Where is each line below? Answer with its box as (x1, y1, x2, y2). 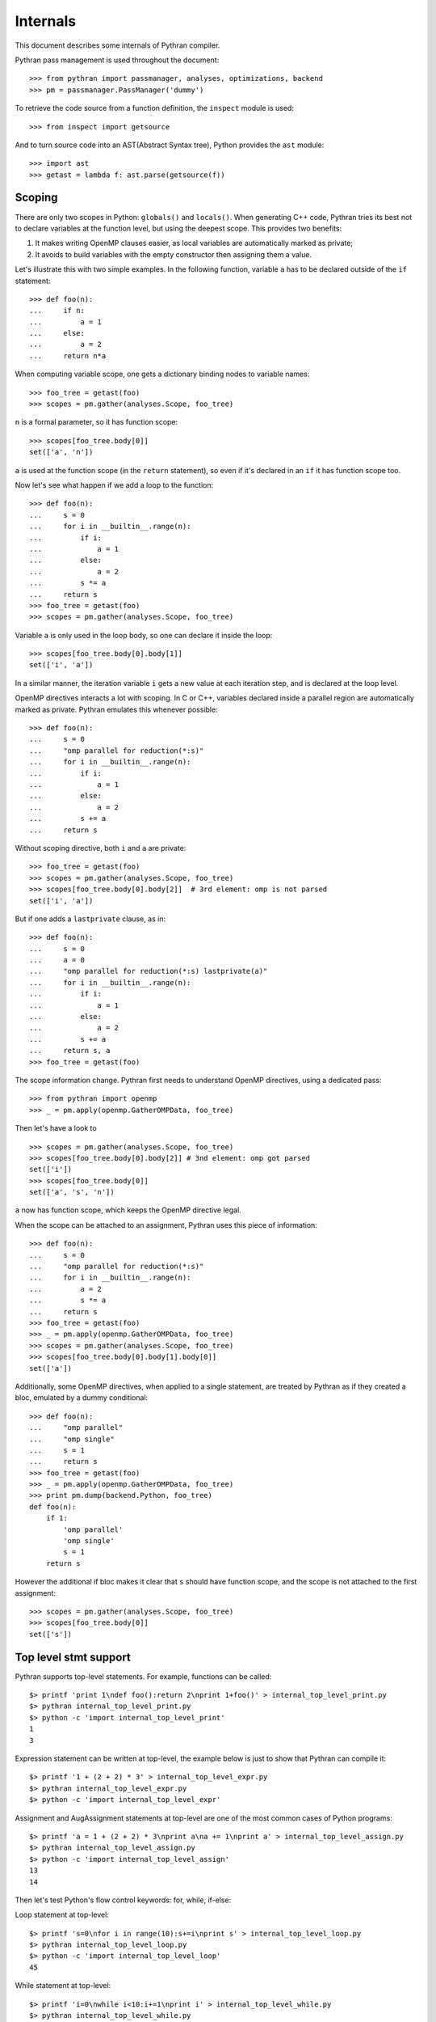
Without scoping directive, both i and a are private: (15, 843, 187, 852)
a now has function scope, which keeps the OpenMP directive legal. (15, 1205, 241, 1215)
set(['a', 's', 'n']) (29, 1187, 115, 1197)
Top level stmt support (15, 1650, 131, 1664)
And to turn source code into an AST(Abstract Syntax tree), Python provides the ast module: (15, 140, 325, 150)
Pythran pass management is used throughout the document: (15, 55, 220, 65)
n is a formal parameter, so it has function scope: (15, 417, 178, 427)
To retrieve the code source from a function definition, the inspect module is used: (15, 104, 295, 113)
